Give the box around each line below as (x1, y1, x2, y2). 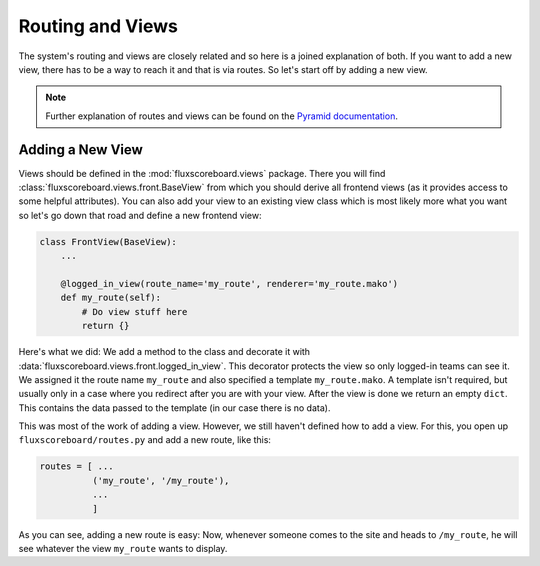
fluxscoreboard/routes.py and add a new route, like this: (18, 434, 272, 446)
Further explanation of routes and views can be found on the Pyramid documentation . (45, 110, 399, 122)
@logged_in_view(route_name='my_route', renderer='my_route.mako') (60, 278, 399, 289)
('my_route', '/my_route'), (91, 475, 230, 486)
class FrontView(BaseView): (39, 236, 177, 247)
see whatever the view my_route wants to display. (18, 542, 228, 554)
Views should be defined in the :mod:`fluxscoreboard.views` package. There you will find (18, 167, 386, 179)
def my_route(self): (60, 292, 162, 304)
